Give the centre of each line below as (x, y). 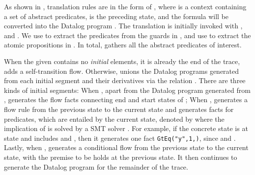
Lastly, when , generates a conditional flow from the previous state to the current (126, 147)
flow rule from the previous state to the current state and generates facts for (119, 109)
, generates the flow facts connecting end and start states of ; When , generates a (126, 99)
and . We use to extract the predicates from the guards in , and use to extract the (127, 35)
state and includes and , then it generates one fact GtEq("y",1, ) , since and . (120, 138)
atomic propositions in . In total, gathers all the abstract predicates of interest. (123, 45)
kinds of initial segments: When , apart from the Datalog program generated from (127, 90)
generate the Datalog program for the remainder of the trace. (96, 166)
